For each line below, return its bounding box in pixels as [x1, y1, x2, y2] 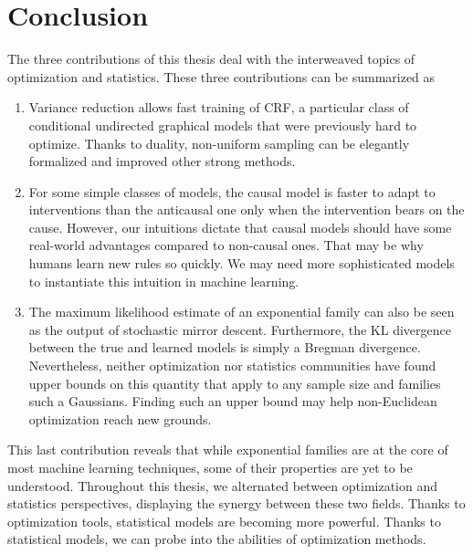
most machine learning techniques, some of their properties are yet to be [7, 458, 413, 476]
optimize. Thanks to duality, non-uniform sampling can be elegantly [28, 133, 410, 152]
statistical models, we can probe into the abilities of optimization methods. [7, 529, 426, 549]
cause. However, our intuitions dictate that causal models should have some [28, 217, 452, 236]
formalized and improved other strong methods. [28, 152, 296, 171]
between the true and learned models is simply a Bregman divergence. [28, 338, 421, 357]
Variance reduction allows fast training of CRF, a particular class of [28, 98, 409, 117]
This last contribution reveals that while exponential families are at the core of [7, 440, 448, 459]
